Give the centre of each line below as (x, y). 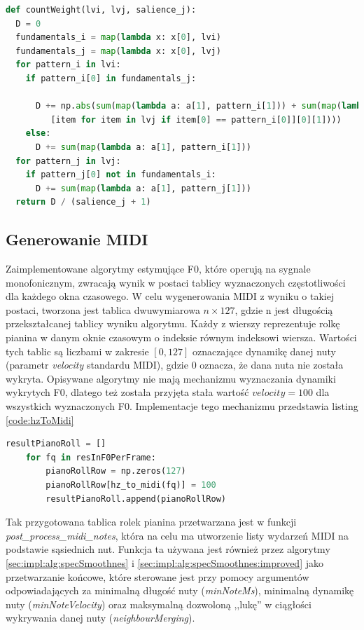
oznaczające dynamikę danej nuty (264, 351)
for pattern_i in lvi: (68, 65)
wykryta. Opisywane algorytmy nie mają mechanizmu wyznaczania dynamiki (171, 378)
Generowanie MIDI (77, 239)
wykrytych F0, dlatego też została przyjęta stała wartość (127, 392)
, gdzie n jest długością (284, 309)
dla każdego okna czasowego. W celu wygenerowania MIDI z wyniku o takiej (170, 296)
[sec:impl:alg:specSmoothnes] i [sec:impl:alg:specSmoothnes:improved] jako (164, 562)
